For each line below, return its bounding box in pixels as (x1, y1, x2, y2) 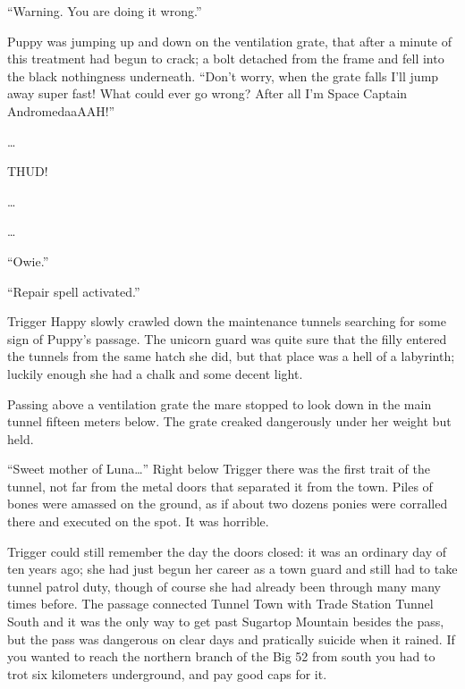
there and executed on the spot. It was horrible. (7, 512, 269, 531)
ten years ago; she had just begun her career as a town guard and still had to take (7, 559, 458, 578)
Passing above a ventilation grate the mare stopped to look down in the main (7, 394, 432, 413)
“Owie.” (7, 251, 49, 270)
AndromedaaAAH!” (7, 101, 115, 120)
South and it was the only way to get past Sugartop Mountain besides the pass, (7, 612, 444, 631)
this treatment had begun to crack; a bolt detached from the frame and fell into (7, 49, 444, 68)
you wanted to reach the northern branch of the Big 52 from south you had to (7, 647, 435, 666)
